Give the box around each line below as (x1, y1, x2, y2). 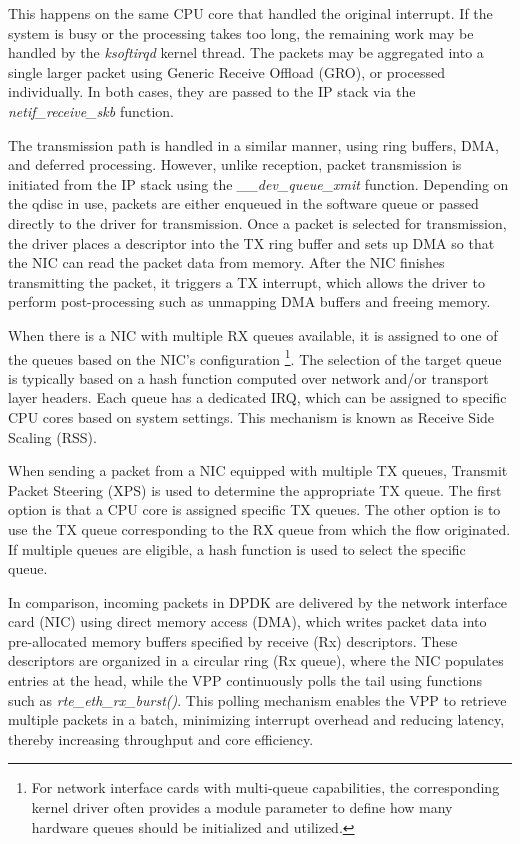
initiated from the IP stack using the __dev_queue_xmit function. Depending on (8, 173, 509, 194)
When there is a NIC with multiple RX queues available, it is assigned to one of (8, 324, 498, 345)
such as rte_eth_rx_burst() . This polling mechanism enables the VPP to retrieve (8, 689, 507, 710)
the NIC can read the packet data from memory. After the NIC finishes (8, 252, 445, 273)
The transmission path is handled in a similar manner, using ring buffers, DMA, (8, 134, 499, 155)
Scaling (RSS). (8, 426, 97, 447)
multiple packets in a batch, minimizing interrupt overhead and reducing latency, (8, 709, 505, 730)
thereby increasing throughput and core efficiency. (8, 728, 314, 749)
